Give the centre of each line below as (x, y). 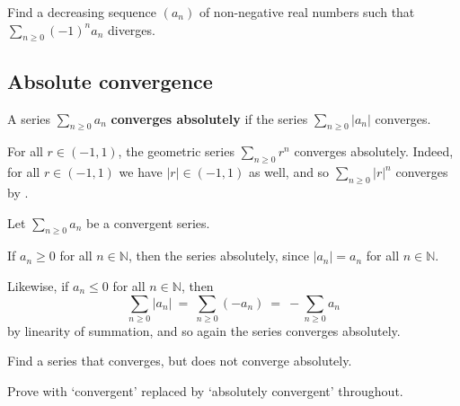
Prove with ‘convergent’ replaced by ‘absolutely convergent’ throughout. (205, 391)
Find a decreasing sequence (82, 12)
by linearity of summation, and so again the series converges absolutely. (204, 330)
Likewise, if (38, 285)
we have (141, 172)
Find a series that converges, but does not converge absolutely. (180, 361)
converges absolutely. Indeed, (374, 151)
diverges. (131, 29)
